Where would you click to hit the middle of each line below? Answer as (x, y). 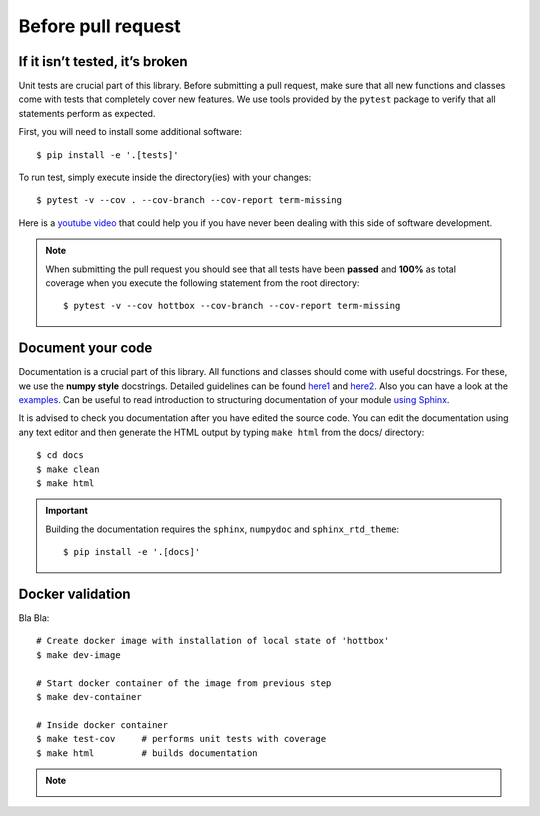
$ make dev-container (89, 697)
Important (67, 511)
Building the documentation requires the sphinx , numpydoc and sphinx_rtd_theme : (222, 529)
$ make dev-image (78, 654)
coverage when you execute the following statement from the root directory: (202, 282)
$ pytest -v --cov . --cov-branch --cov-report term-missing (189, 200)
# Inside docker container (102, 724)
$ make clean (68, 469)
